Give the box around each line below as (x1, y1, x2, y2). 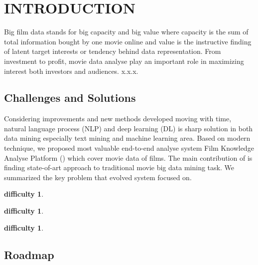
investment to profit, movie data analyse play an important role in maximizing (4, 55, 244, 66)
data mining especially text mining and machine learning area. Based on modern (4, 133, 251, 143)
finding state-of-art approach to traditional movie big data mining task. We (4, 162, 234, 173)
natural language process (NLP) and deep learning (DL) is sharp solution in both (4, 123, 253, 133)
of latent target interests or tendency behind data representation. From (4, 46, 221, 56)
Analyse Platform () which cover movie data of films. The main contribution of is (4, 152, 253, 163)
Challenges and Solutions (4, 90, 136, 105)
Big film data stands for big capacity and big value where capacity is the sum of (4, 26, 249, 37)
